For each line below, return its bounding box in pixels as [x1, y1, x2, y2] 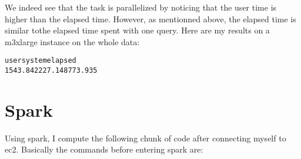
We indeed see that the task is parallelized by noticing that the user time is [5, 1, 277, 13]
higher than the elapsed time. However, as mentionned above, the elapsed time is [5, 12, 296, 25]
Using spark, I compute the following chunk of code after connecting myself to [5, 131, 286, 144]
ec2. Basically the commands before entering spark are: [5, 143, 203, 155]
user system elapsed [5, 56, 76, 65]
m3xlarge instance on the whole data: [5, 35, 140, 48]
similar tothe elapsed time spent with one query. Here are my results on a [5, 24, 270, 36]
